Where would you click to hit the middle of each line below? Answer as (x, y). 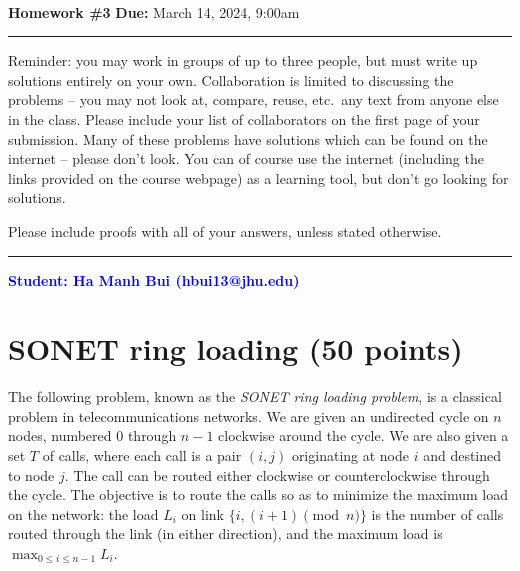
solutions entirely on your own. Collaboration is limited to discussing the (231, 79)
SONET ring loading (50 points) (235, 348)
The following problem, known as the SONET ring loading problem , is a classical (255, 396)
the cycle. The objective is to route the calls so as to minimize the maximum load (258, 494)
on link (203, 513)
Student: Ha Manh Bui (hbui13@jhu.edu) (154, 279)
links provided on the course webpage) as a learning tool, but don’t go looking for (258, 177)
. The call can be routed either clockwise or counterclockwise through (277, 474)
